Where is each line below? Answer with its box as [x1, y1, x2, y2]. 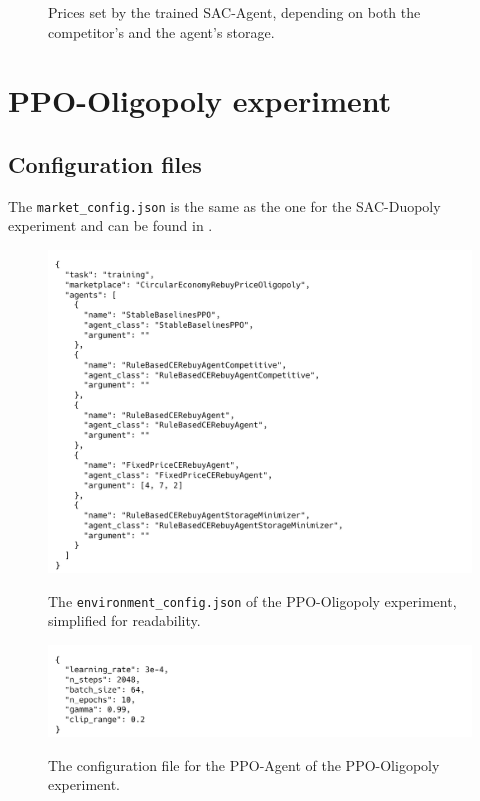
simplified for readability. [48, 610, 201, 631]
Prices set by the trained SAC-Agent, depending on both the [48, 2, 421, 22]
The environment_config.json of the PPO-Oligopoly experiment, [48, 590, 457, 611]
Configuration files [8, 148, 202, 179]
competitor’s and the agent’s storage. [48, 21, 275, 42]
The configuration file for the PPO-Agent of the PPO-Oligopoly [48, 754, 440, 775]
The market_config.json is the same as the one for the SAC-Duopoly [8, 195, 441, 216]
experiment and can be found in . [8, 215, 213, 236]
